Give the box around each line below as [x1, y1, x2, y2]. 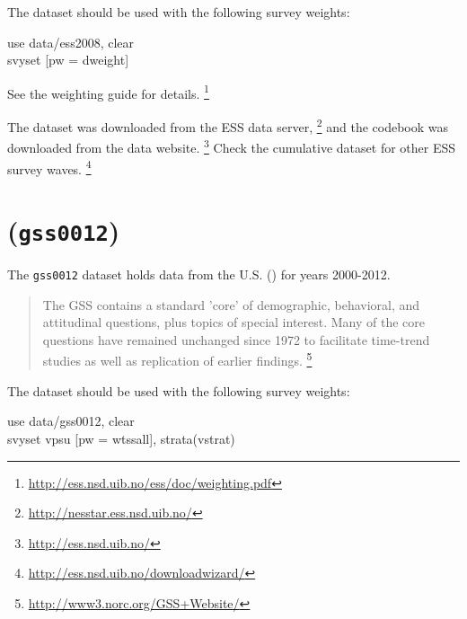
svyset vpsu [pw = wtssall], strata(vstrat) [7, 429, 235, 447]
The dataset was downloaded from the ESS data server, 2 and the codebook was [7, 115, 449, 136]
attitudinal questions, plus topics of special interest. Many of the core [42, 313, 426, 332]
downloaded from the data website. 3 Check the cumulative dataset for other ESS [7, 136, 456, 156]
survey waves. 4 [7, 156, 92, 178]
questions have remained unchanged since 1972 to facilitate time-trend [42, 330, 430, 349]
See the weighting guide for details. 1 [7, 81, 209, 102]
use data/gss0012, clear [7, 411, 135, 430]
